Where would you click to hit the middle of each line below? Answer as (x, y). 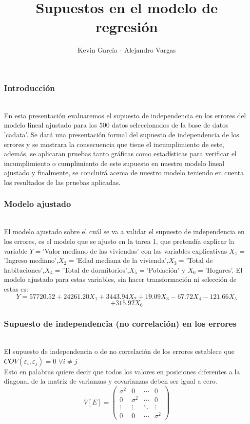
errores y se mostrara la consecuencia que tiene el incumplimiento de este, (114, 144)
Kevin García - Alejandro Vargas (127, 50)
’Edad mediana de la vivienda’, (122, 260)
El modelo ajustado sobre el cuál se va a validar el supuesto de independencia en (124, 231)
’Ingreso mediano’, (31, 260)
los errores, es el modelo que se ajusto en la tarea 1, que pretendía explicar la (119, 241)
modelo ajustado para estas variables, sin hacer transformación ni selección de (120, 279)
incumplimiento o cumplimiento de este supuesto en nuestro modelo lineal (114, 163)
